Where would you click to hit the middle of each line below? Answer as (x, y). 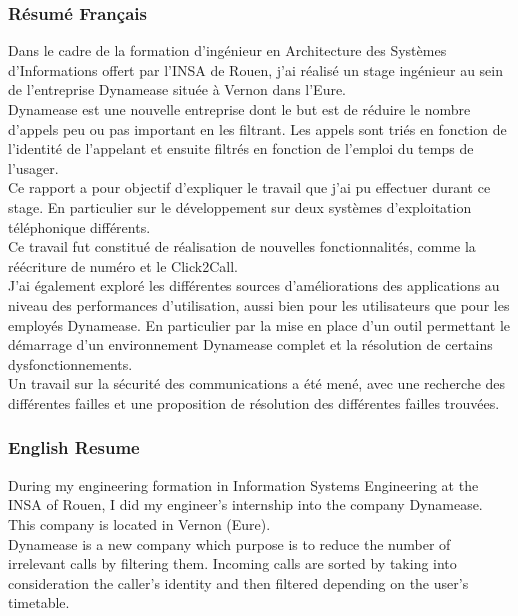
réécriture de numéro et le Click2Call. (123, 265)
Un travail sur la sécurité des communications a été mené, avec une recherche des (257, 383)
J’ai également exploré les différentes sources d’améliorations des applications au (254, 285)
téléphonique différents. (79, 226)
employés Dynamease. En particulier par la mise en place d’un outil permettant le (259, 324)
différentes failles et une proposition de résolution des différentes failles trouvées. (254, 402)
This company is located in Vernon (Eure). (139, 523)
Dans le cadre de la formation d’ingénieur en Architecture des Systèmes (227, 50)
